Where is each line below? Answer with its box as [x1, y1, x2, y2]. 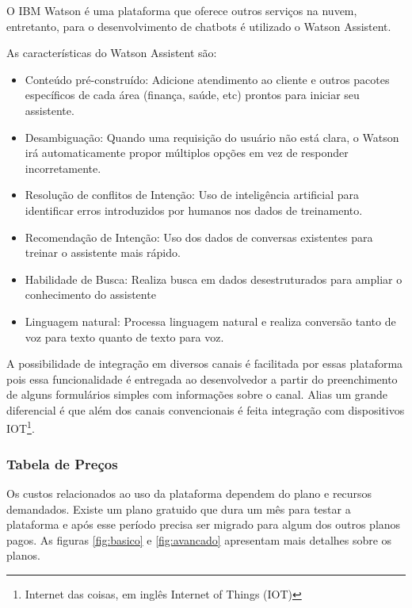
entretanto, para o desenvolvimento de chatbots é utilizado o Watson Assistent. [6, 17, 391, 34]
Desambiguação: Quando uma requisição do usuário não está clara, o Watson [25, 128, 399, 145]
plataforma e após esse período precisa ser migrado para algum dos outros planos [6, 516, 401, 533]
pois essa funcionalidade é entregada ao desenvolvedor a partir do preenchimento [6, 370, 398, 387]
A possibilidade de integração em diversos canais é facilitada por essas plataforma [6, 355, 403, 372]
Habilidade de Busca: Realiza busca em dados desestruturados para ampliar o [25, 270, 402, 287]
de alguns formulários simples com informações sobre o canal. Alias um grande [6, 386, 387, 403]
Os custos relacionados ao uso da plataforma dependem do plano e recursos [6, 484, 372, 501]
